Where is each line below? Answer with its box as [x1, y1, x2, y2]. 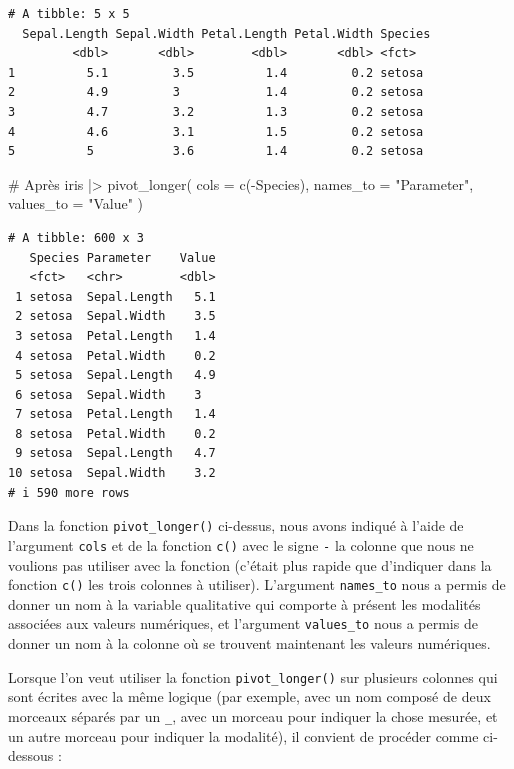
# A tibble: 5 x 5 [8, 7, 130, 21]
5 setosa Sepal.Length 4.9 [15, 368, 216, 383]
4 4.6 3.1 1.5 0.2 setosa [8, 124, 424, 139]
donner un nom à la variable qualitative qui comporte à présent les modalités [8, 593, 481, 614]
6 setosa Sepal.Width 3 [15, 387, 202, 402]
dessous [8, 745, 54, 766]
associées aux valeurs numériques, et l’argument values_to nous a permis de [8, 613, 478, 634]
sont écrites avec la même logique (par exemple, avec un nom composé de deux [8, 686, 491, 707]
